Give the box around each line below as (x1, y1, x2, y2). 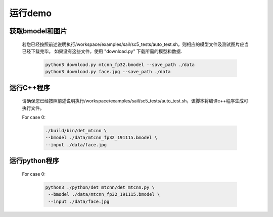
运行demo (9, 8, 52, 19)
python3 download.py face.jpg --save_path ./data (45, 69, 171, 75)
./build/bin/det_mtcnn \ (45, 128, 107, 134)
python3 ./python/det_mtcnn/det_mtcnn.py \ (45, 184, 155, 190)
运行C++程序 (9, 83, 51, 92)
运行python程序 (9, 156, 59, 165)
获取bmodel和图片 (9, 27, 67, 35)
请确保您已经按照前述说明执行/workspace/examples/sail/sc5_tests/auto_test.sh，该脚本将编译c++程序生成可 (22, 98, 249, 104)
